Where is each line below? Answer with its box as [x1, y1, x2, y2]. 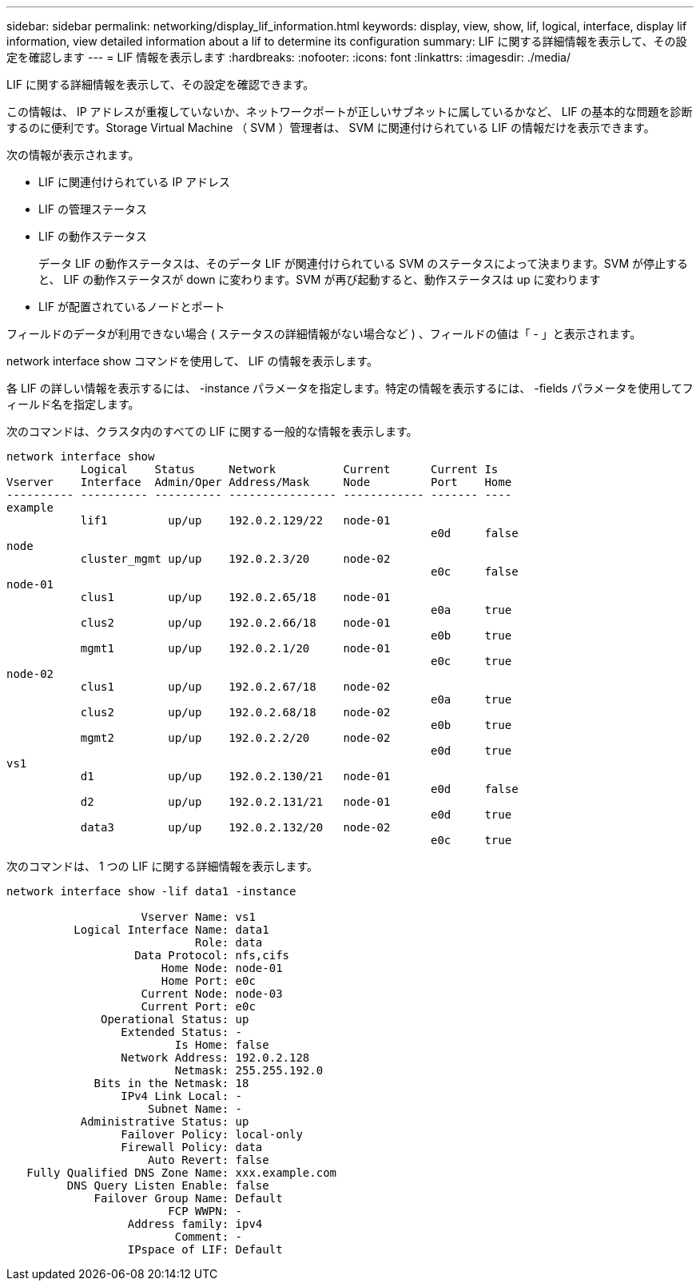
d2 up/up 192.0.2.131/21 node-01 [80, 795, 391, 808]
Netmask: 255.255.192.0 [174, 1064, 324, 1077]
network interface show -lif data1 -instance [6, 885, 296, 898]
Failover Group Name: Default [93, 1192, 283, 1205]
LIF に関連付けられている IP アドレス [38, 175, 231, 189]
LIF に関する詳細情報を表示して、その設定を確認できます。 [6, 78, 315, 91]
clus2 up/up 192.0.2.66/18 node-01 [80, 616, 391, 629]
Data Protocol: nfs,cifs [134, 949, 290, 962]
